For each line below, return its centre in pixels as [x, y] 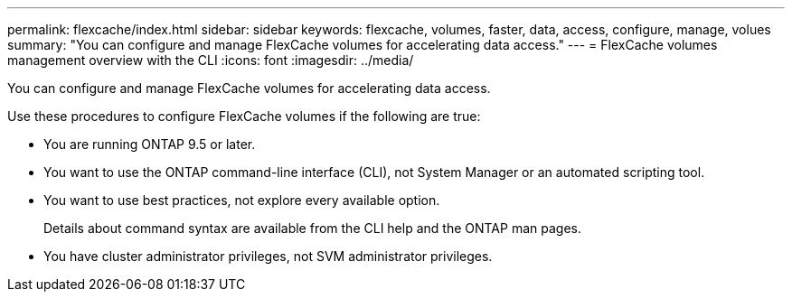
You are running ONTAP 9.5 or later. [150, 144]
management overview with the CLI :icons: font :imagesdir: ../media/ [211, 60]
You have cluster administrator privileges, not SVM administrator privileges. [268, 256]
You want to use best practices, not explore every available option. [242, 200]
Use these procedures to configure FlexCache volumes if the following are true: [244, 116]
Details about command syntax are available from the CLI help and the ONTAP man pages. [312, 228]
